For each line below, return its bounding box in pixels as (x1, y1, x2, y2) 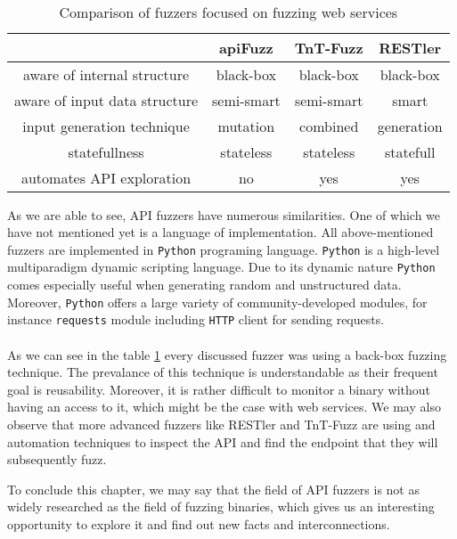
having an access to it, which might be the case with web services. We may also (7, 397, 441, 416)
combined (299, 115, 359, 136)
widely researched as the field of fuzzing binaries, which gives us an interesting (7, 497, 435, 516)
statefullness (68, 141, 144, 162)
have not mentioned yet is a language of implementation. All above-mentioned (7, 223, 434, 241)
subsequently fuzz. (7, 450, 107, 469)
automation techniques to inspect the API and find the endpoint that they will (7, 432, 438, 451)
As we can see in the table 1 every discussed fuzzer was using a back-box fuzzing (7, 345, 447, 363)
